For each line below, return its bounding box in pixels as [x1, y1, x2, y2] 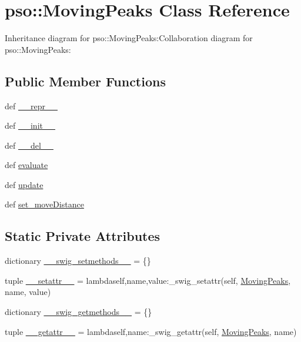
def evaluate [5, 159, 48, 171]
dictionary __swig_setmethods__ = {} [5, 254, 151, 267]
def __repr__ [5, 99, 58, 112]
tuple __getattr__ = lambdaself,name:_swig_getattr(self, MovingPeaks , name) [5, 325, 297, 337]
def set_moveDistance [5, 198, 84, 210]
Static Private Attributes [5, 227, 160, 245]
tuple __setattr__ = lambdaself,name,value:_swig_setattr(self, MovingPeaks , [5, 274, 291, 286]
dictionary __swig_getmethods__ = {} [5, 306, 152, 318]
